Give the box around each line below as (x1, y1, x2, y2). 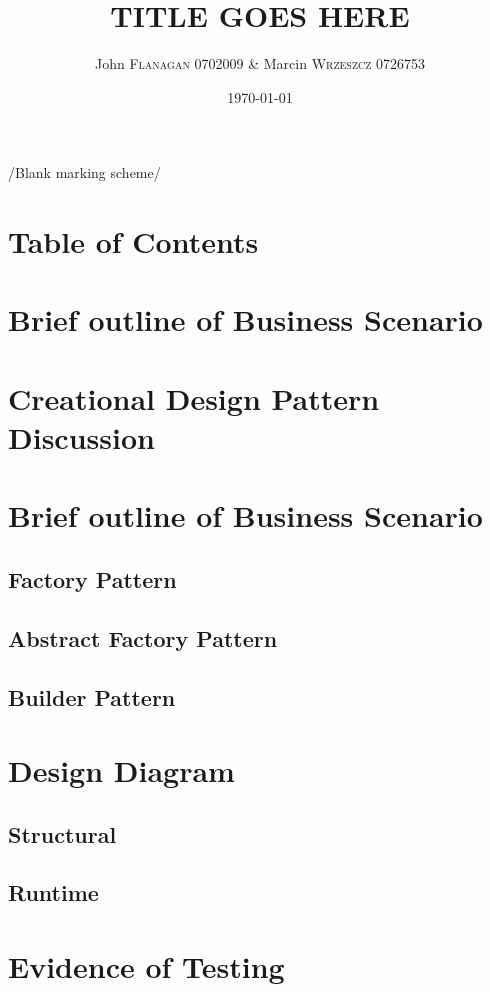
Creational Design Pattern (8, 377, 380, 418)
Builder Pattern (8, 681, 176, 712)
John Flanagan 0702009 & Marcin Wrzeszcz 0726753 (94, 53, 426, 74)
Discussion (8, 417, 155, 458)
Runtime (8, 877, 99, 908)
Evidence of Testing (8, 946, 285, 987)
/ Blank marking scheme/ (8, 162, 161, 183)
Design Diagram (8, 750, 235, 791)
